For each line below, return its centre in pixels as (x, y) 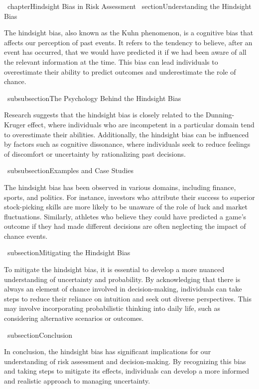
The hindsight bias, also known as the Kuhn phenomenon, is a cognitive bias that (129, 33)
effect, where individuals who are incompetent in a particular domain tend (141, 124)
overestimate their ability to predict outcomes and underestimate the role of (120, 71)
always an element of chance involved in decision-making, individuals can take (123, 289)
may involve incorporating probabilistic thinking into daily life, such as (112, 308)
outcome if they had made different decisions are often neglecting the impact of (125, 226)
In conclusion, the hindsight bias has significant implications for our (108, 351)
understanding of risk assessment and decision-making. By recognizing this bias (125, 361)
